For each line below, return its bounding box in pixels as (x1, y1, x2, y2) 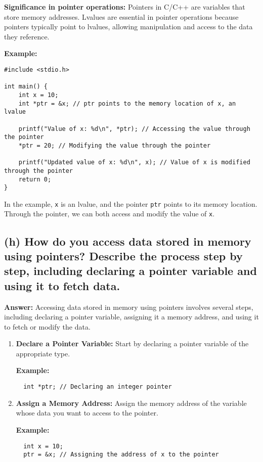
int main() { (4, 83, 48, 90)
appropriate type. (16, 348, 70, 358)
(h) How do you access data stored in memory (4, 233, 251, 249)
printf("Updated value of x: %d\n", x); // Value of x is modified (18, 159, 250, 166)
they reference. (4, 31, 50, 41)
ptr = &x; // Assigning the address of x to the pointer (23, 451, 219, 458)
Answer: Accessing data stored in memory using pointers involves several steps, (4, 301, 253, 312)
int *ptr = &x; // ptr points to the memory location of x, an (18, 100, 236, 107)
